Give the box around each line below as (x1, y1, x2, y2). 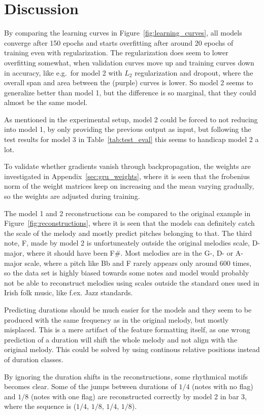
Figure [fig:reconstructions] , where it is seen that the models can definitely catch (4, 218, 255, 228)
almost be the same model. (4, 97, 88, 108)
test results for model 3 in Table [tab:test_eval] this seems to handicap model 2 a (4, 134, 259, 145)
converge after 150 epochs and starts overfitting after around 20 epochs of (4, 37, 234, 48)
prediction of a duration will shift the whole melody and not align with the (4, 334, 238, 344)
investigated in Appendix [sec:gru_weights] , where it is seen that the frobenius (4, 170, 250, 181)
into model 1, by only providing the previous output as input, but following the (4, 124, 251, 134)
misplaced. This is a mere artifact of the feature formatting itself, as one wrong (4, 324, 250, 335)
